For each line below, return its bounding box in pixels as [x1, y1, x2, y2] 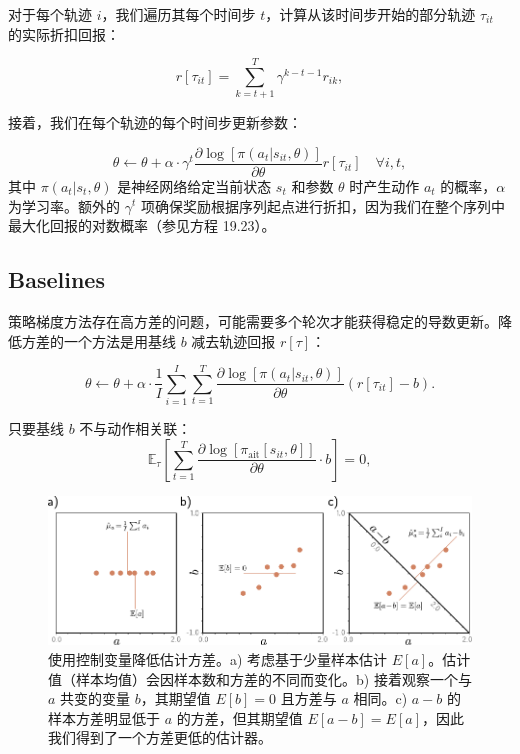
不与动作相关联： [79, 418, 192, 439]
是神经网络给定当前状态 [117, 175, 272, 196]
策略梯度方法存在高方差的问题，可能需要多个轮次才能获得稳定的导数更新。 [8, 310, 498, 331]
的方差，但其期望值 [176, 707, 303, 728]
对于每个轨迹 [8, 4, 92, 24]
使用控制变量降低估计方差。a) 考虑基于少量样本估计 [48, 648, 388, 669]
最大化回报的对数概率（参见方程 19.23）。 [8, 215, 276, 236]
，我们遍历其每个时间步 [101, 4, 256, 24]
